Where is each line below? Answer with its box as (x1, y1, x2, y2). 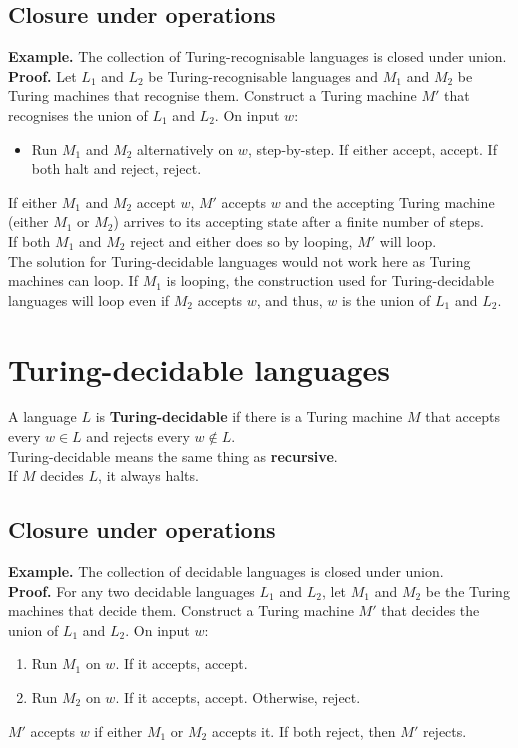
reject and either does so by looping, (130, 230, 353, 251)
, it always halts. (98, 465, 199, 486)
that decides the (381, 600, 480, 621)
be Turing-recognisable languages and (148, 65, 379, 86)
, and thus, (256, 289, 323, 310)
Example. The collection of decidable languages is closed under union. (8, 561, 444, 582)
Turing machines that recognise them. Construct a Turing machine (8, 85, 417, 106)
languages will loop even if (8, 289, 170, 310)
